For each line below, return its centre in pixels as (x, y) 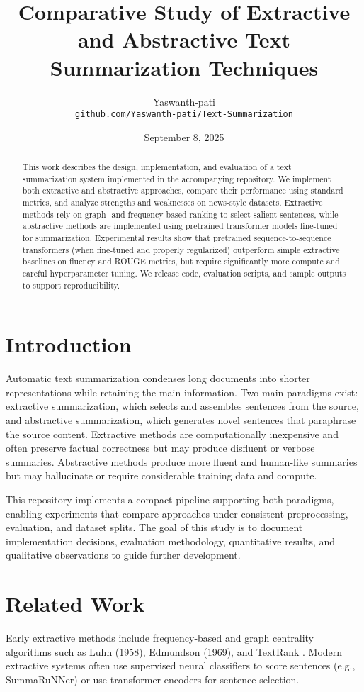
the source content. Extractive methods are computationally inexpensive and (172, 434)
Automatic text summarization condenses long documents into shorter (158, 378)
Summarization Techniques (184, 67)
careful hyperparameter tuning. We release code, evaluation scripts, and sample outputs (184, 273)
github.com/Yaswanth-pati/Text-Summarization (184, 115)
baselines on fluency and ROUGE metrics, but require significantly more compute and (181, 261)
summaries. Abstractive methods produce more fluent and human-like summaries (182, 461)
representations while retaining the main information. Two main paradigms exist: (182, 392)
